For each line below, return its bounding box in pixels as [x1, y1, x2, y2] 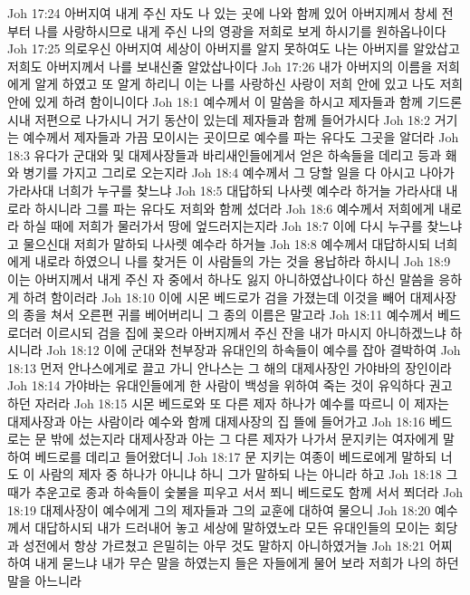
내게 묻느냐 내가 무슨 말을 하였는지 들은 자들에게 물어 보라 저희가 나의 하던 [34, 553, 459, 572]
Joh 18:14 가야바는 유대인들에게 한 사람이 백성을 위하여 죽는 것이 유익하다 [7, 376, 426, 395]
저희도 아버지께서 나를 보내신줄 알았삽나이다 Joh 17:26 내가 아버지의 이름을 [7, 56, 433, 75]
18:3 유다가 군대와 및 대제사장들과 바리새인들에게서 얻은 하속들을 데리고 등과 [7, 145, 442, 164]
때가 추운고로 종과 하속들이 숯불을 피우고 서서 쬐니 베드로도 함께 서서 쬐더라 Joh [7, 483, 463, 502]
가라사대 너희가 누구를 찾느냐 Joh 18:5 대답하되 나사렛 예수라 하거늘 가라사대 [7, 180, 442, 199]
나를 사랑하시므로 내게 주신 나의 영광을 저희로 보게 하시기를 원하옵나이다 [34, 21, 446, 40]
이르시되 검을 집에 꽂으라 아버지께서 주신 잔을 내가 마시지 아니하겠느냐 [46, 322, 446, 341]
